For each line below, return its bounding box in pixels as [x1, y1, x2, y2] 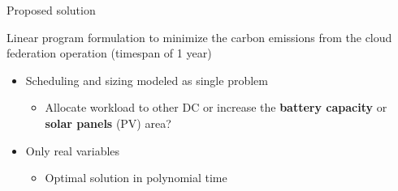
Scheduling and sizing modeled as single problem [25, 71, 268, 88]
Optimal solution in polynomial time [45, 169, 227, 186]
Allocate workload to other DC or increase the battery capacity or [45, 99, 387, 116]
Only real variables [25, 142, 120, 159]
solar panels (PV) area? [45, 114, 171, 131]
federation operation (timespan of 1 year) [6, 45, 212, 62]
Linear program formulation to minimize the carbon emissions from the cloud [6, 28, 392, 45]
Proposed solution [6, 2, 96, 18]
